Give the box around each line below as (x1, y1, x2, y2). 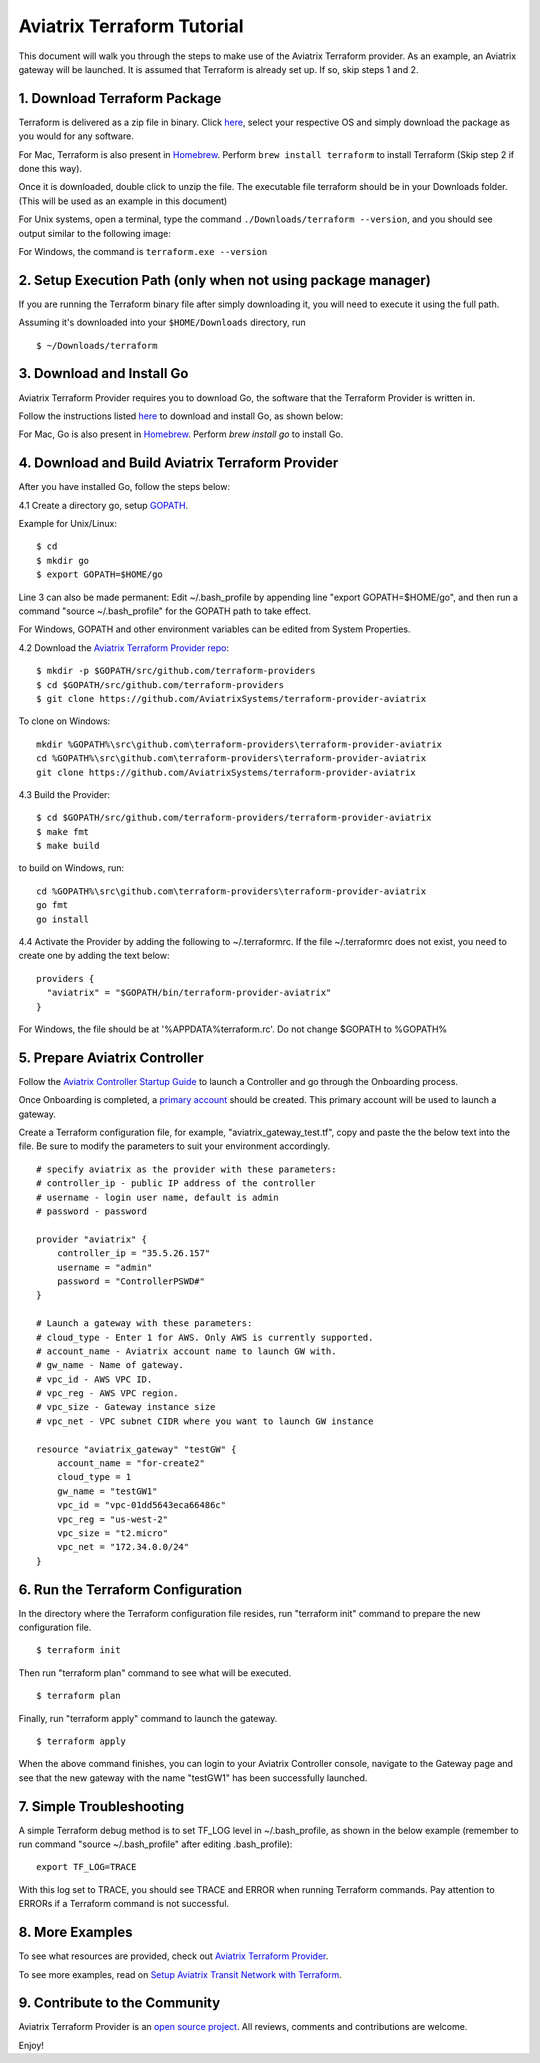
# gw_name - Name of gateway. (36, 1360, 185, 1371)
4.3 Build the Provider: (18, 788, 110, 800)
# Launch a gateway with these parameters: (36, 1318, 253, 1329)
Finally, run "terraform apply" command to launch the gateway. (18, 1712, 278, 1724)
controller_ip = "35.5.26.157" (56, 1248, 211, 1259)
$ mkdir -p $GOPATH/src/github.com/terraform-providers (36, 665, 316, 677)
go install (36, 913, 90, 925)
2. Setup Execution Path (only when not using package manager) (18, 271, 432, 289)
